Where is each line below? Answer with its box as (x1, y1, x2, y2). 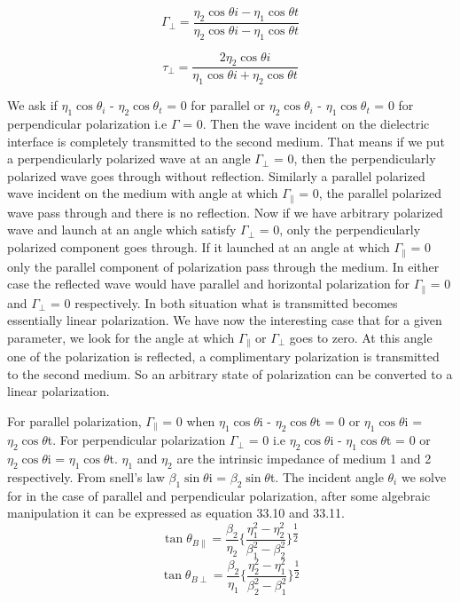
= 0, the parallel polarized (299, 184, 441, 202)
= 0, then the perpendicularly (274, 149, 436, 168)
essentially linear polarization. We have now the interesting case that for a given (7, 311, 442, 329)
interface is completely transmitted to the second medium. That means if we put (7, 131, 445, 150)
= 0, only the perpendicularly (259, 220, 421, 239)
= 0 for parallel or (167, 96, 266, 115)
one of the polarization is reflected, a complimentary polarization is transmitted (7, 347, 440, 366)
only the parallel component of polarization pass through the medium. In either (7, 257, 440, 275)
